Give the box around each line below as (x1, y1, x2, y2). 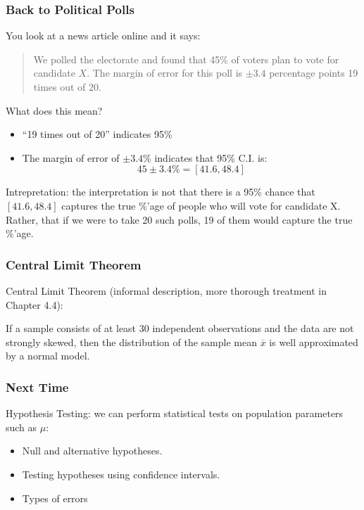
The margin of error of (22, 150, 120, 165)
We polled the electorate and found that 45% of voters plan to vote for (33, 51, 339, 66)
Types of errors (22, 490, 88, 505)
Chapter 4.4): (6, 297, 63, 312)
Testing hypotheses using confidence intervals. (22, 466, 220, 481)
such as (6, 419, 37, 434)
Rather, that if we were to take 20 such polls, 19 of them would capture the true (6, 212, 353, 227)
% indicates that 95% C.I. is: (143, 150, 268, 165)
